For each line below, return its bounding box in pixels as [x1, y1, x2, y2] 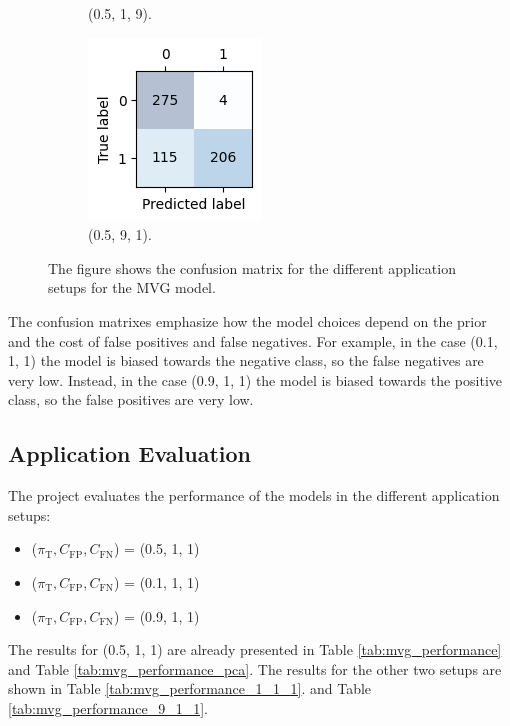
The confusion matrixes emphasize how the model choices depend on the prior [8, 310, 487, 331]
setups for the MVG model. [48, 277, 216, 298]
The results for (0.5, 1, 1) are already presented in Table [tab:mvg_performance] [8, 639, 502, 660]
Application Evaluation [8, 438, 252, 469]
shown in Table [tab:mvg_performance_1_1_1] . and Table [8, 678, 372, 699]
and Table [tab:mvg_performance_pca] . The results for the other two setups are [8, 658, 502, 679]
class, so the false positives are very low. [8, 389, 254, 410]
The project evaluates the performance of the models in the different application [8, 485, 500, 506]
